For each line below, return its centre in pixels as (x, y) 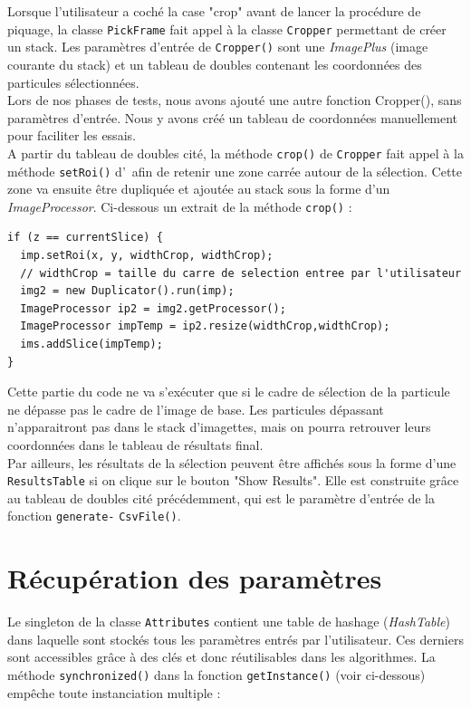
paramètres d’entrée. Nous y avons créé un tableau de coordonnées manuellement (233, 117)
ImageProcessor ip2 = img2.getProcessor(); (153, 308)
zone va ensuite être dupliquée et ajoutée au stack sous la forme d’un (199, 189)
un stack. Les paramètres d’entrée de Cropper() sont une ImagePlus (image (218, 47)
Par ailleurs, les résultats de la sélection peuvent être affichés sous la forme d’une (232, 462)
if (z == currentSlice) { (85, 238)
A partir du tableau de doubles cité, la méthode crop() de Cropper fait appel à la (235, 153)
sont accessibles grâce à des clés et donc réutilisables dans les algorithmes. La (221, 657)
